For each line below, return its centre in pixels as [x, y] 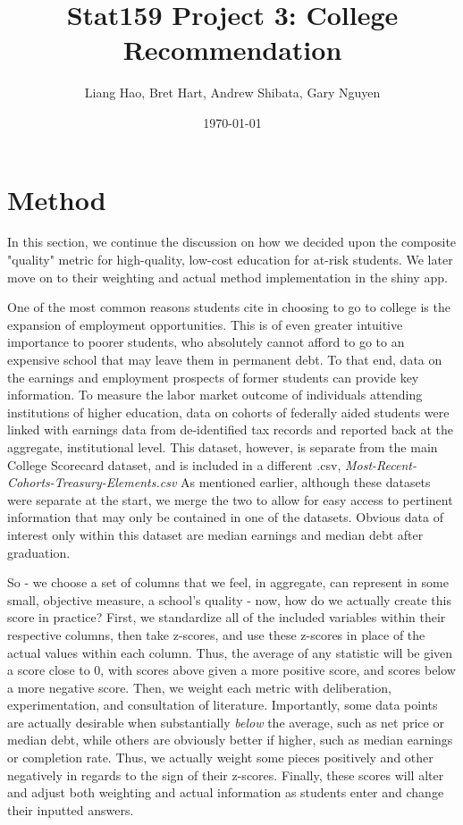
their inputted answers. [71, 809]
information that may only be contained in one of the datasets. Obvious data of [225, 517]
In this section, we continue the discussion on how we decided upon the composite [232, 242]
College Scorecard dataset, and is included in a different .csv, [174, 464]
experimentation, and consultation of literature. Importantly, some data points [223, 705]
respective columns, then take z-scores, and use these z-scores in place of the [216, 634]
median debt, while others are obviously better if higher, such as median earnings [230, 740]
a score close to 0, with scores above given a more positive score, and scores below [231, 670]
